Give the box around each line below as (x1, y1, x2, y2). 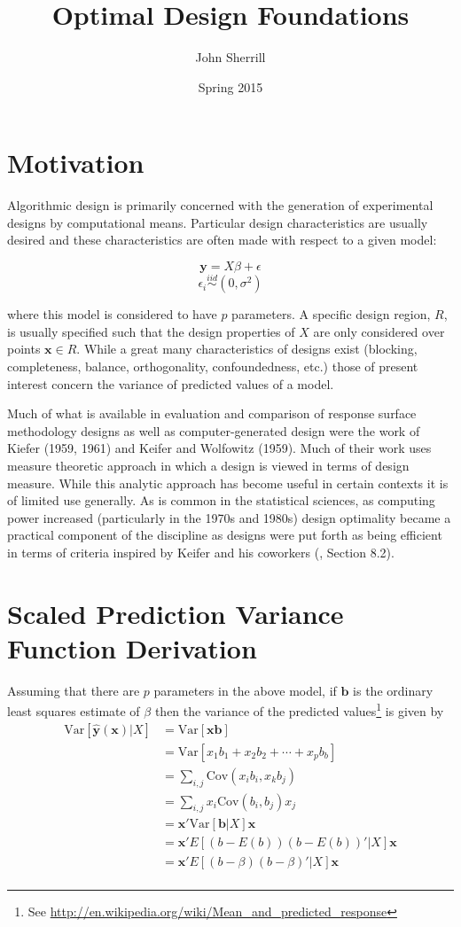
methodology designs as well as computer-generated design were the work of (7, 421, 420, 440)
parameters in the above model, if (153, 681, 337, 699)
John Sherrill (195, 48, 266, 66)
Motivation (7, 144, 145, 181)
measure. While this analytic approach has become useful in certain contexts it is (7, 473, 449, 492)
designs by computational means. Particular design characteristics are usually (7, 213, 428, 231)
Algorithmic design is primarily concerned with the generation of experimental (7, 196, 434, 214)
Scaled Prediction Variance (7, 595, 344, 631)
